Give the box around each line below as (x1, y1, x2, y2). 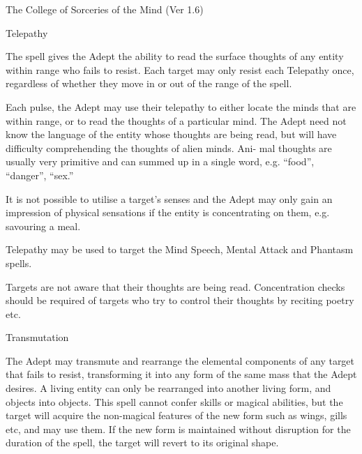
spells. (6, 255, 32, 270)
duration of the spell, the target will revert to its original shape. (6, 435, 279, 450)
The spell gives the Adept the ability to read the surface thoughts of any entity (6, 49, 344, 63)
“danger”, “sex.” (6, 167, 74, 182)
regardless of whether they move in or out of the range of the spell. (6, 76, 292, 91)
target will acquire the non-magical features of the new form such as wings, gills (6, 408, 347, 423)
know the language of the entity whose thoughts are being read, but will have (6, 127, 337, 142)
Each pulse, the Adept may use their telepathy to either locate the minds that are (6, 99, 356, 114)
